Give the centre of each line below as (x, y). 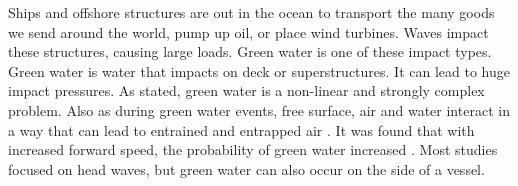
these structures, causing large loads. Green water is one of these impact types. (250, 51)
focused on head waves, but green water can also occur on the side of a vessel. (246, 168)
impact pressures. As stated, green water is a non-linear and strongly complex (246, 90)
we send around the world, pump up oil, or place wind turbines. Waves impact (248, 31)
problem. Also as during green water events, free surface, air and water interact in (259, 109)
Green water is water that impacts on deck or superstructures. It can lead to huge (259, 70)
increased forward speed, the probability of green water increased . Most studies (253, 149)
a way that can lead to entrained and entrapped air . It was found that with (241, 129)
